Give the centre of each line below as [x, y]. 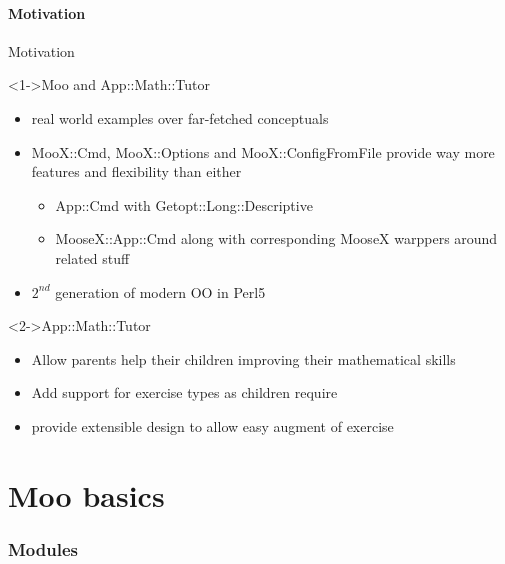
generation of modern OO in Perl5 [160, 291]
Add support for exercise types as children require [184, 392]
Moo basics [86, 494]
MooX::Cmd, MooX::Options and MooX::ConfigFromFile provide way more [263, 151]
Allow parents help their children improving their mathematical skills [243, 358]
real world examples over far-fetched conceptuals [180, 117]
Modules [43, 548]
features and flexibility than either [136, 171]
